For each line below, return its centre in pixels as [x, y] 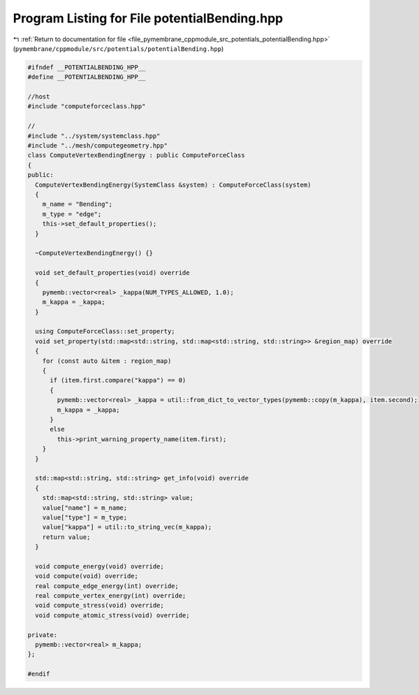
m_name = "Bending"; [78, 204]
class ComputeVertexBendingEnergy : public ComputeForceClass [136, 155]
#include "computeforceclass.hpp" [87, 106]
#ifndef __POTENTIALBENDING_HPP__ [87, 67]
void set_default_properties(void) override [112, 273]
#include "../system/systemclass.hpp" [94, 136]
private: [43, 635]
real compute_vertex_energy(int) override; [111, 596]
